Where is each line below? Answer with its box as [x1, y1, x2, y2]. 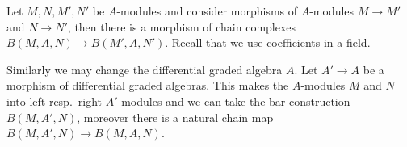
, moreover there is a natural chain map [77, 108, 274, 125]
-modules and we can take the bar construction [117, 92, 350, 109]
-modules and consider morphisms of [116, 2, 298, 19]
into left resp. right [6, 92, 103, 109]
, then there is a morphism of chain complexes [67, 18, 296, 35]
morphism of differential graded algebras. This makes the [6, 77, 289, 94]
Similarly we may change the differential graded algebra [6, 61, 283, 78]
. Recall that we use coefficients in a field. [165, 34, 371, 51]
